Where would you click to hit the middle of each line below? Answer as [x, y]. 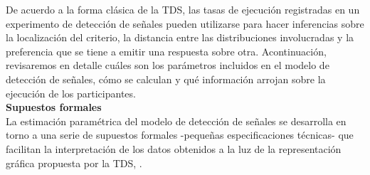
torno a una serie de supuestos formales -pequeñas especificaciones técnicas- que [180, 135]
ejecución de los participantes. [71, 93]
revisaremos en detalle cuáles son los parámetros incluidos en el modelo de [168, 65]
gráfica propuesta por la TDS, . [74, 163]
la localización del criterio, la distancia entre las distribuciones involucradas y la [180, 37]
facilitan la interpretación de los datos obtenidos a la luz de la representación [174, 148]
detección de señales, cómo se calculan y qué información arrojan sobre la [166, 79]
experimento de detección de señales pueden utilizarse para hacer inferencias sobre [185, 23]
